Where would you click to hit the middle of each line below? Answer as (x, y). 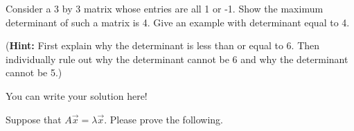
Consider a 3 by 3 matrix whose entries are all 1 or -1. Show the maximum (165, 8)
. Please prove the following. (163, 119)
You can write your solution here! (77, 95)
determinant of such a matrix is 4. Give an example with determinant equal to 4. (178, 22)
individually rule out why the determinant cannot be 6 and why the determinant (177, 59)
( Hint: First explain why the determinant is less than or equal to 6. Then (163, 45)
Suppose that (34, 119)
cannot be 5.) (34, 72)
